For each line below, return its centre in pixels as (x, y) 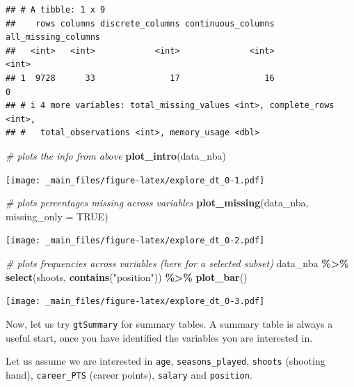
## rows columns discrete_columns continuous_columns (140, 23)
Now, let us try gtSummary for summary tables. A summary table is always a (169, 323)
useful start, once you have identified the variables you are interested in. (159, 337)
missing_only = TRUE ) (57, 216)
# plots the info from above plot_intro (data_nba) (116, 155)
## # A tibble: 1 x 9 (56, 10)
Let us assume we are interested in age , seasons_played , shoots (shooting (166, 361)
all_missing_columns (53, 37)
